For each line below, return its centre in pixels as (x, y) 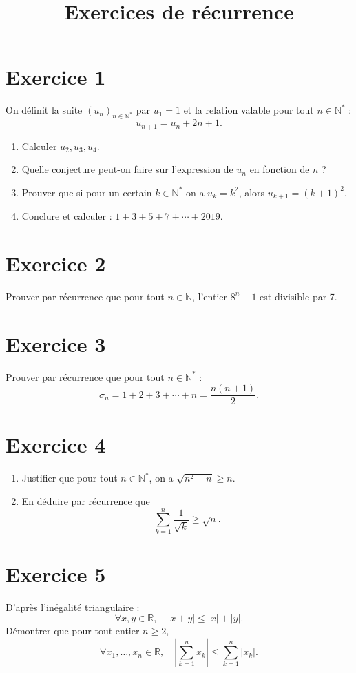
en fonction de (280, 169)
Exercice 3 (56, 343)
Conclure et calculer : (67, 216)
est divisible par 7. (299, 296)
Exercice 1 (56, 77)
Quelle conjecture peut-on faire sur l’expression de (127, 169)
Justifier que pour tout (70, 478)
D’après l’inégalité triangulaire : (73, 607)
